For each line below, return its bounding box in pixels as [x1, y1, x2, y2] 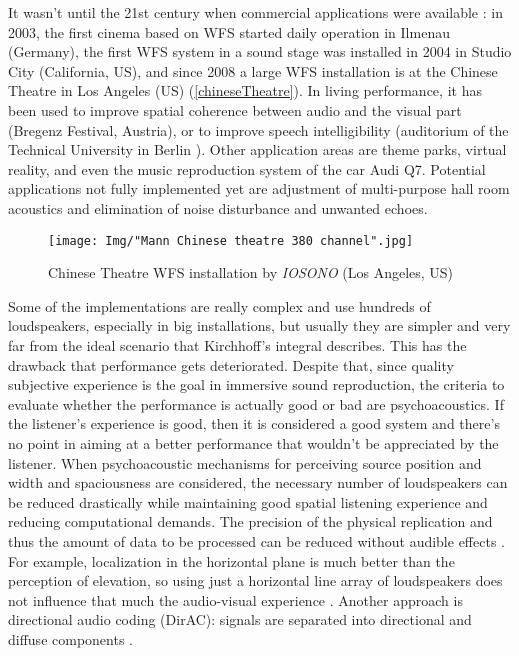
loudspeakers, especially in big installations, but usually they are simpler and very [8, 315, 511, 336]
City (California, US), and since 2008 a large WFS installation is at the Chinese [8, 60, 498, 81]
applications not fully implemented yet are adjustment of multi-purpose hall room [8, 178, 510, 199]
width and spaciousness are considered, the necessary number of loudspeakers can [8, 472, 508, 493]
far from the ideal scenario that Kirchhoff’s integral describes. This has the [8, 334, 467, 355]
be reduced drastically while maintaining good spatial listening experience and [8, 491, 488, 512]
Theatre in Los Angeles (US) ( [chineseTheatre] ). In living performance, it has [8, 80, 482, 101]
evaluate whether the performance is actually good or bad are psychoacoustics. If [8, 393, 504, 414]
